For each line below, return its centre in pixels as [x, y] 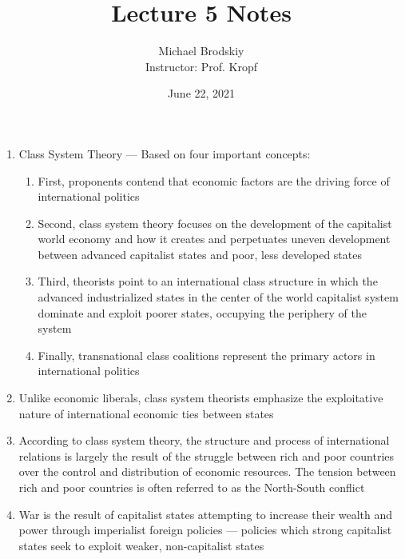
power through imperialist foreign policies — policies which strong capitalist [205, 530]
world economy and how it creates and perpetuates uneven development [214, 239]
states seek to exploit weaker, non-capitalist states [141, 545]
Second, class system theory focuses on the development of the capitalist [215, 223]
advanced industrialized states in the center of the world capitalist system [218, 297]
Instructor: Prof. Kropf [201, 66]
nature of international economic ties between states [146, 413]
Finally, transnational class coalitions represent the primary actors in [206, 355]
